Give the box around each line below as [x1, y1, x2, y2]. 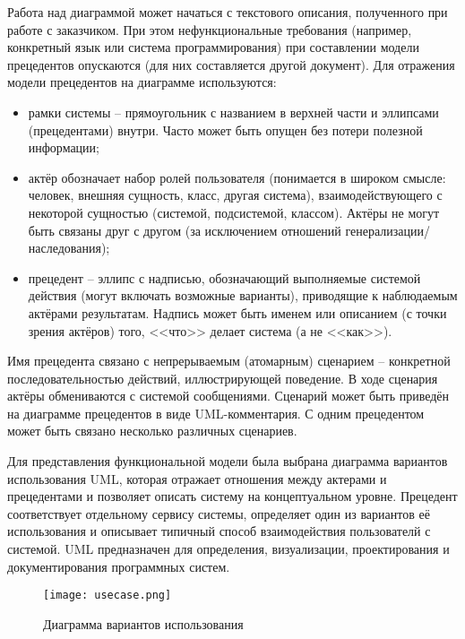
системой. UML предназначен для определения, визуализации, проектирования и [7, 540, 450, 558]
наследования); [28, 238, 110, 257]
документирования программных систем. [7, 557, 230, 575]
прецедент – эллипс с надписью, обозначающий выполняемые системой [28, 268, 421, 287]
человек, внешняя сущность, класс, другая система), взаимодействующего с [28, 186, 443, 204]
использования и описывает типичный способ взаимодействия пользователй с [7, 522, 431, 540]
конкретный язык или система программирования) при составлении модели [7, 38, 419, 56]
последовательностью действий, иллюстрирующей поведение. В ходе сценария [7, 368, 438, 387]
